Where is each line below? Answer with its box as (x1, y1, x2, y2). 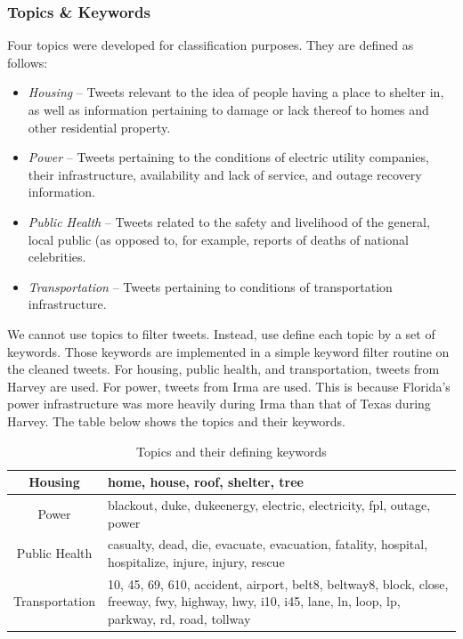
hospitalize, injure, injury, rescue (107, 552, 285, 570)
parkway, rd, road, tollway (107, 610, 251, 627)
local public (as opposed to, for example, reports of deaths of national (28, 230, 409, 248)
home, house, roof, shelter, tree (107, 473, 304, 491)
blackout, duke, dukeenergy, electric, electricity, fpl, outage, (107, 495, 431, 514)
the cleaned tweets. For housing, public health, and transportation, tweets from (7, 360, 440, 378)
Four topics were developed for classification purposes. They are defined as (7, 36, 414, 54)
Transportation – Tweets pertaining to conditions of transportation (28, 277, 393, 295)
